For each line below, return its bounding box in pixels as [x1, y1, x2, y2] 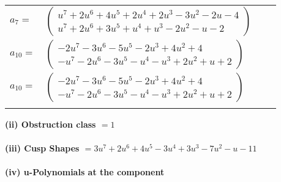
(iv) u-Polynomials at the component [5, 166, 165, 178]
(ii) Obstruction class [5, 118, 96, 130]
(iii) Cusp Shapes [5, 142, 80, 155]
